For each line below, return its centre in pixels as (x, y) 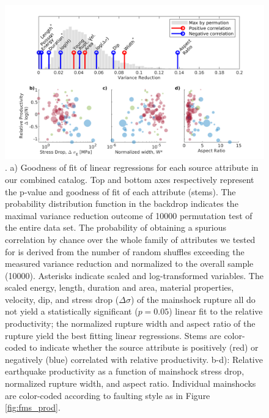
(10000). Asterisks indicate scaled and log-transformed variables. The (134, 275)
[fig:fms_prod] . (33, 407)
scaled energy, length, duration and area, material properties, (120, 287)
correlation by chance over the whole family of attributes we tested (130, 239)
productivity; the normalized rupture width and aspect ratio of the (130, 323)
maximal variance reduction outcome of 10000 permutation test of (129, 215)
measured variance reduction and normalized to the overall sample (129, 263)
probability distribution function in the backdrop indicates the (122, 203)
